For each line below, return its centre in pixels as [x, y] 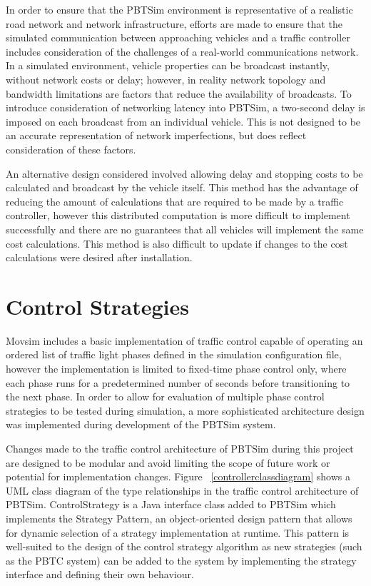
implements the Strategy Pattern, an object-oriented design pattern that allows [179, 518]
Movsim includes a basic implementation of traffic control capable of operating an [184, 340]
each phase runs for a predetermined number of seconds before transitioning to [178, 382]
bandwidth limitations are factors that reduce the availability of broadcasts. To [179, 93]
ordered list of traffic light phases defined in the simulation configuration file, [174, 354]
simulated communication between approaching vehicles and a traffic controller [178, 37]
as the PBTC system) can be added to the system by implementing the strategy [181, 560]
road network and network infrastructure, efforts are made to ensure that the [174, 23]
